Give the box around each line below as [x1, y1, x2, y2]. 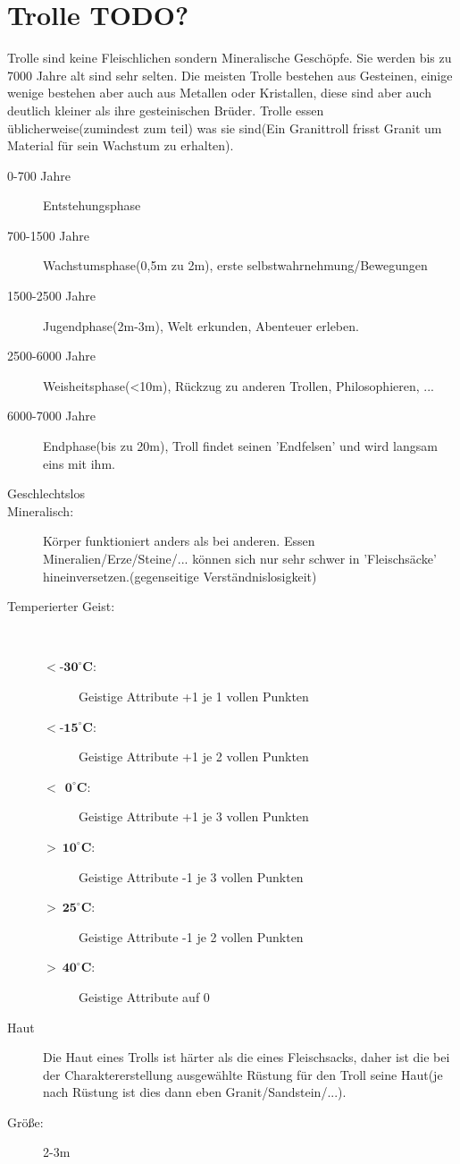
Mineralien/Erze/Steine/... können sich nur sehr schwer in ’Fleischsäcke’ [43, 549, 437, 567]
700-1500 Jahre [7, 225, 90, 244]
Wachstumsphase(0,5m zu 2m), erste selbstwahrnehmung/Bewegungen [43, 256, 428, 275]
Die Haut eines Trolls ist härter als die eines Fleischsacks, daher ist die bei [43, 1048, 450, 1066]
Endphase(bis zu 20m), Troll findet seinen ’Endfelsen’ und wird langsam [43, 437, 438, 455]
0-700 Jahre [7, 166, 71, 184]
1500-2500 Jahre [7, 286, 96, 305]
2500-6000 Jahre [7, 346, 96, 365]
